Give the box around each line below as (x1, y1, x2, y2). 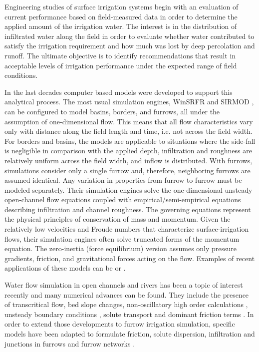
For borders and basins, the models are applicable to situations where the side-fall (4, 135, 256, 146)
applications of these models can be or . (4, 263, 126, 273)
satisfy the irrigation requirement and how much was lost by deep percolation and (4, 40, 255, 51)
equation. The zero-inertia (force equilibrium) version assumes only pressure (4, 243, 237, 254)
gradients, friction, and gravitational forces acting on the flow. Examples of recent (4, 253, 255, 263)
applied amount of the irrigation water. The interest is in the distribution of (4, 21, 237, 31)
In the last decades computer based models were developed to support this (4, 86, 233, 97)
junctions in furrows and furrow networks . (4, 338, 135, 349)
